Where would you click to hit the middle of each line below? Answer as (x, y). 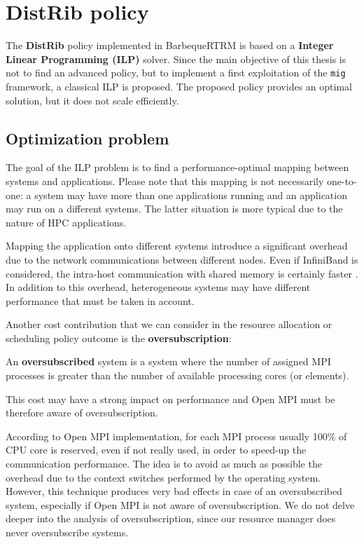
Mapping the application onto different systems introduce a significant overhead (177, 246)
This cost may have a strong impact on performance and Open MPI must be (170, 399)
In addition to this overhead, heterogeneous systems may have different (158, 287)
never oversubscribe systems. (67, 532)
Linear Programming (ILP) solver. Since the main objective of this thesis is (176, 59)
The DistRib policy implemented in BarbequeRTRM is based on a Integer (170, 45)
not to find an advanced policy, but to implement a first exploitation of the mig (176, 73)
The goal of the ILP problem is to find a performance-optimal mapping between (177, 167)
